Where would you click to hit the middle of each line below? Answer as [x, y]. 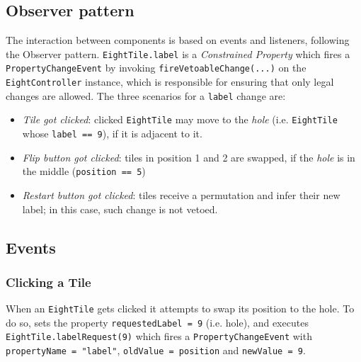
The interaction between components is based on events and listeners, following [178, 40]
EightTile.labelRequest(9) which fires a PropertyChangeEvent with [159, 336]
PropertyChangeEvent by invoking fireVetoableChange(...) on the [156, 68]
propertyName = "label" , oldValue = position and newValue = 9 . [156, 350]
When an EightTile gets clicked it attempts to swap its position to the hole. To [180, 309]
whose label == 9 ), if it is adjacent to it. [112, 134]
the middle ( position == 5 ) [84, 171]
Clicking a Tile [48, 282]
